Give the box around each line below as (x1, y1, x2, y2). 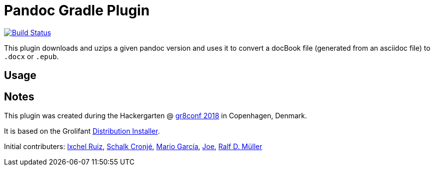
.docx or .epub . (4, 52, 59, 61)
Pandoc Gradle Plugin (4, 2, 150, 19)
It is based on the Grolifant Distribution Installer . (4, 127, 160, 136)
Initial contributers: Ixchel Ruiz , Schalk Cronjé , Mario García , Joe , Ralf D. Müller (4, 142, 263, 151)
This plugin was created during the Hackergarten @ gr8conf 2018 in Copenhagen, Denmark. (4, 111, 307, 120)
